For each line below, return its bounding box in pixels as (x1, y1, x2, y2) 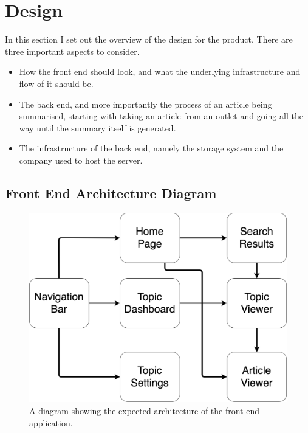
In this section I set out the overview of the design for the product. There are (5, 33, 293, 46)
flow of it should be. (19, 77, 94, 89)
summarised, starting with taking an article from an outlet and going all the (19, 109, 303, 122)
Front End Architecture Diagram (5, 183, 217, 202)
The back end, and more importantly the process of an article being (19, 97, 272, 110)
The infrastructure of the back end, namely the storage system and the (19, 142, 284, 154)
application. (29, 416, 73, 429)
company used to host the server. (19, 153, 143, 166)
